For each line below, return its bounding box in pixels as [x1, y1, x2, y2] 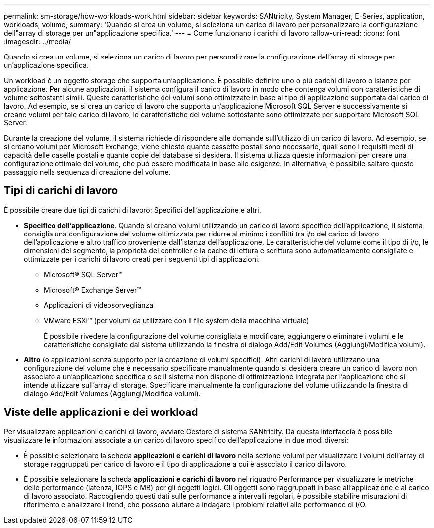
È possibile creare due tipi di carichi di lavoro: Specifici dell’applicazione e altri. [4, 205, 261, 214]
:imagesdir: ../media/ [4, 37, 71, 46]
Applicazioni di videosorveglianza [44, 300, 154, 309]
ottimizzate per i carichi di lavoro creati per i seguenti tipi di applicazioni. [24, 254, 260, 263]
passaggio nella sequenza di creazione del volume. [4, 168, 171, 176]
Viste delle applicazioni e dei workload [4, 406, 198, 419]
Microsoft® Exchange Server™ [44, 285, 141, 294]
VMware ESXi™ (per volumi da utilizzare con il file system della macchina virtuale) [44, 316, 309, 325]
